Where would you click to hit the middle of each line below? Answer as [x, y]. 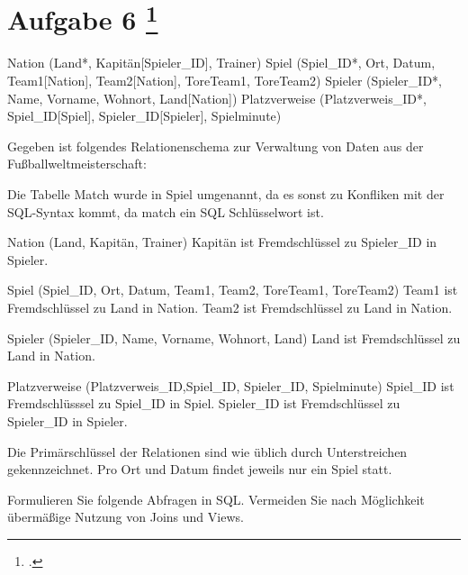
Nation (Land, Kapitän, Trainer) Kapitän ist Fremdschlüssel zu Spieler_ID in [222, 242]
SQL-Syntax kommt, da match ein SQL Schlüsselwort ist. [166, 211]
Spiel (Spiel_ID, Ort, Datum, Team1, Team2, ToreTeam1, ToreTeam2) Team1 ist [233, 290]
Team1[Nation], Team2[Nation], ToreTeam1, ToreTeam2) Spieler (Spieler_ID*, [225, 81]
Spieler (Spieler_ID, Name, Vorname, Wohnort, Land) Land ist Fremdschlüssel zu [234, 338]
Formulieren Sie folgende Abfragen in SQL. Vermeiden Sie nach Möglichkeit [216, 499]
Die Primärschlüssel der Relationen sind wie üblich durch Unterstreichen [207, 451]
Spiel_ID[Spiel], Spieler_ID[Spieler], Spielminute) [144, 116]
